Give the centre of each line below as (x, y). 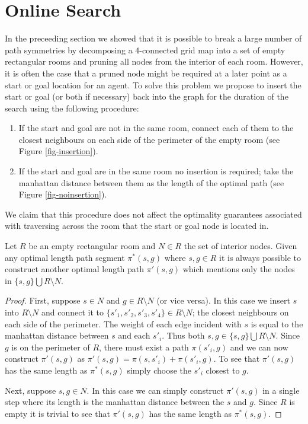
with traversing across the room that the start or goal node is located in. (137, 226)
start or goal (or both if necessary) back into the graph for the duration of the (147, 96)
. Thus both (183, 335)
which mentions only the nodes (239, 269)
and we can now (259, 347)
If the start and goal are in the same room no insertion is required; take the (156, 171)
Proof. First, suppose (43, 300)
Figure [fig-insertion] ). (58, 151)
